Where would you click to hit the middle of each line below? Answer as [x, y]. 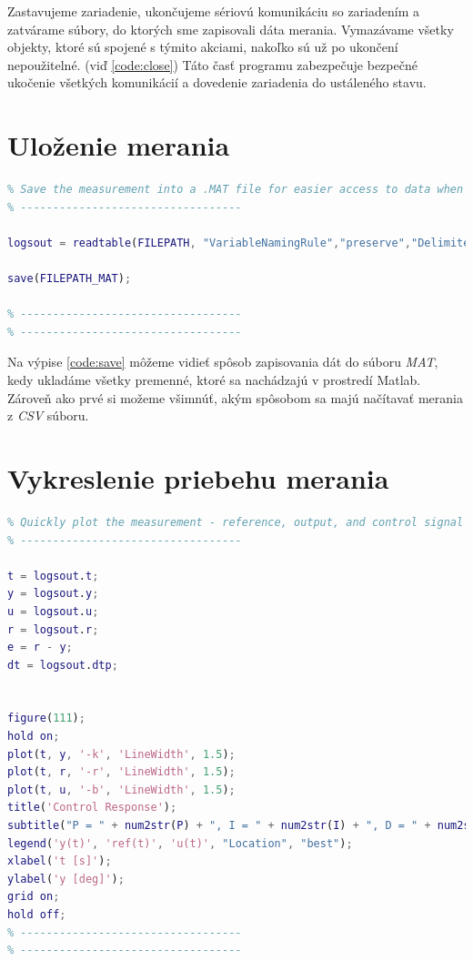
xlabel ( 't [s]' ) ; [60, 861]
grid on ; [34, 897]
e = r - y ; [40, 647]
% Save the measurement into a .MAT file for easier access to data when [236, 190]
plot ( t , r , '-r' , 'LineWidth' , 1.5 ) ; [121, 772]
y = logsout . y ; [53, 594]
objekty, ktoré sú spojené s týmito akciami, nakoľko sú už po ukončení [203, 47]
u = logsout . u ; [53, 611]
